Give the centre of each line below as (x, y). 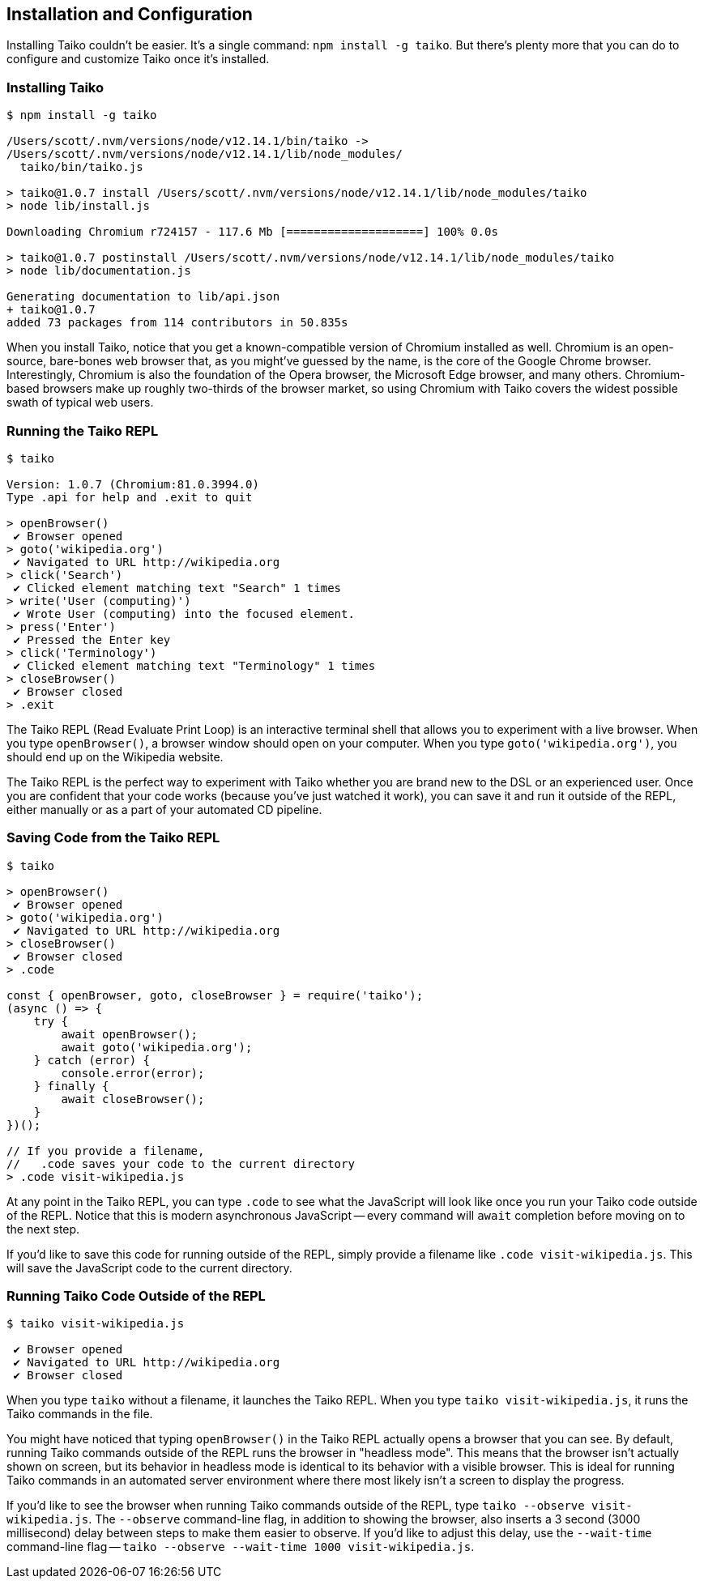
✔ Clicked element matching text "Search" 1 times (177, 588)
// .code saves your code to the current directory (181, 1163)
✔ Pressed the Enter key (92, 639)
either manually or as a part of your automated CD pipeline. (164, 809)
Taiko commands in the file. (80, 1414)
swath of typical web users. (80, 403)
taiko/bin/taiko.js (81, 167)
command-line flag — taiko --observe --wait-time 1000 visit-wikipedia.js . (241, 1547)
